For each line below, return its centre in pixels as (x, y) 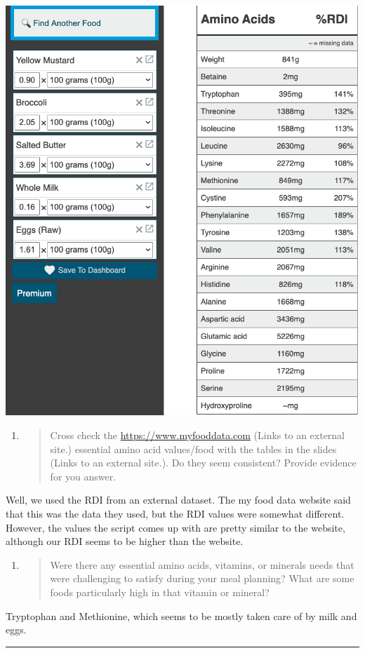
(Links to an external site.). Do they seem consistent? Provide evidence (203, 463)
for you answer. (83, 476)
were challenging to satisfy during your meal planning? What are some (202, 578)
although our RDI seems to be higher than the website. (125, 541)
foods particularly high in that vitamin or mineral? (160, 592)
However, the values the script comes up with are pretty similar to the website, (175, 527)
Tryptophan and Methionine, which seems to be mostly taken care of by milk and (181, 615)
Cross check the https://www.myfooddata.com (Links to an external (198, 435)
